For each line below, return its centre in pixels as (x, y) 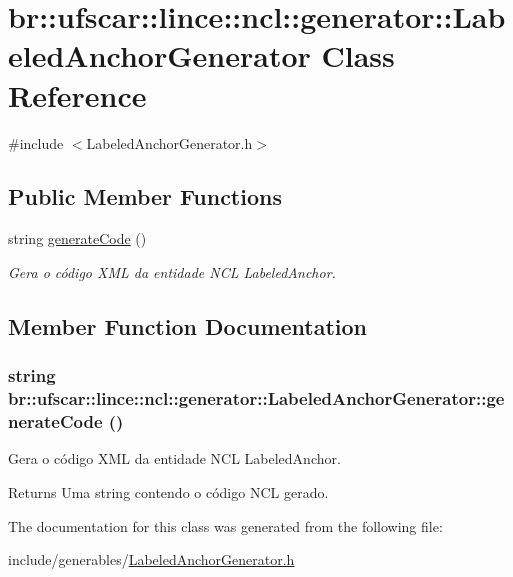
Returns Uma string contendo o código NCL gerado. (168, 491)
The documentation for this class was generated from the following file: (225, 525)
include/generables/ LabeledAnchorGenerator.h (151, 559)
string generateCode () (77, 238)
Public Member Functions (145, 196)
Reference (77, 94)
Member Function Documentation (188, 325)
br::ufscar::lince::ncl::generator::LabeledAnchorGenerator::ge (256, 398)
